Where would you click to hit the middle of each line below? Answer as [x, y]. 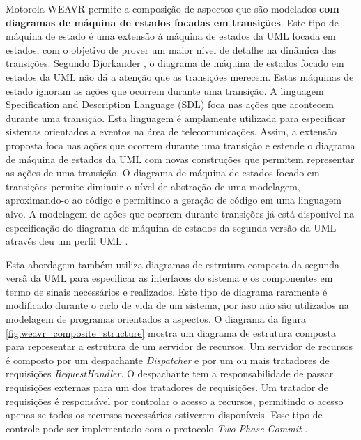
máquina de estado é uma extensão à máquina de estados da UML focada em [171, 36]
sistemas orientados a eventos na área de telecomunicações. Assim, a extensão [171, 131]
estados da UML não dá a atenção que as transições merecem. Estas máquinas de [180, 76]
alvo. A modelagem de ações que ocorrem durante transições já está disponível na [180, 213]
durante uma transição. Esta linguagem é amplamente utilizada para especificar [176, 117]
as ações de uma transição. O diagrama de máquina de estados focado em [163, 173]
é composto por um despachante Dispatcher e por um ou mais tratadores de [168, 359]
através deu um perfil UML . [67, 241]
